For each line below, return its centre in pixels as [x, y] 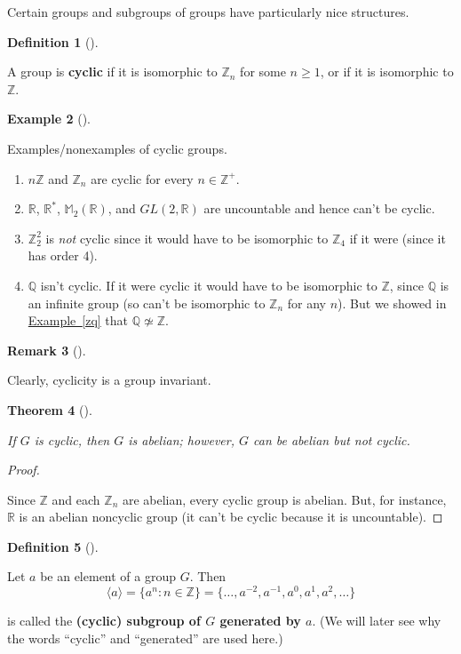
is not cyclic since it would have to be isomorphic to [187, 238]
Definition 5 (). [53, 546]
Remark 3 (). [47, 350]
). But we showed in [392, 303]
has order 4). [63, 255]
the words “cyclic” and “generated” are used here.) [145, 638]
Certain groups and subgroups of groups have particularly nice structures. [208, 12]
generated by [260, 621]
